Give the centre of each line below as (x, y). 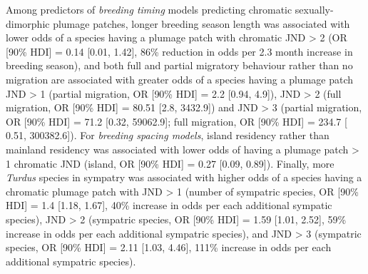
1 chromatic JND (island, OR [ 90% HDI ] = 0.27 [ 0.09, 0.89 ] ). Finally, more (170, 163)
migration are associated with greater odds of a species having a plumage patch (180, 79)
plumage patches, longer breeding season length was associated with (201, 23)
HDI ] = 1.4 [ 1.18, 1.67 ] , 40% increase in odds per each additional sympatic (169, 205)
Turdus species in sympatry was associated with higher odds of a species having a (184, 177)
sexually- (314, 9)
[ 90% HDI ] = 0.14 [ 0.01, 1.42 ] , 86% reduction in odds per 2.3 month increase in (179, 51)
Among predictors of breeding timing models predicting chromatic (149, 9)
